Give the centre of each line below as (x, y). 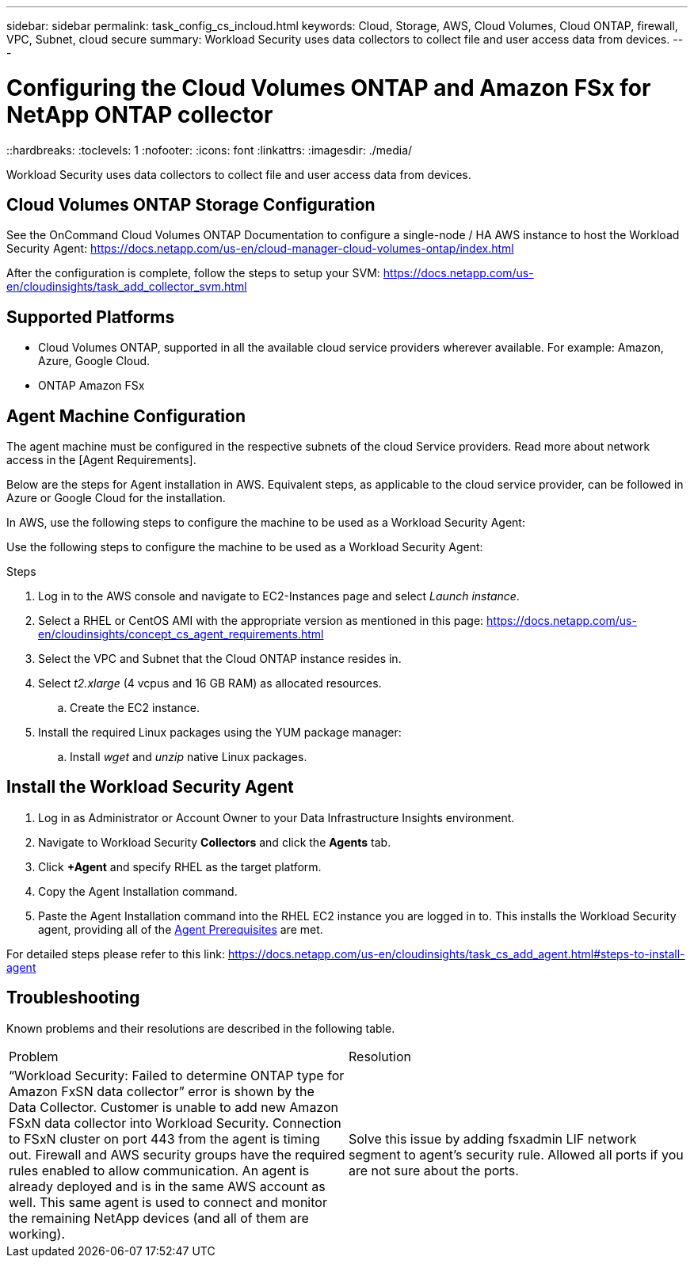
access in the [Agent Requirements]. (101, 460)
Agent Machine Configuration (126, 416)
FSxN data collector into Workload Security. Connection (175, 1123)
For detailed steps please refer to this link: (116, 954)
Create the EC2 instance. (135, 708)
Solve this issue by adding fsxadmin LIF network (493, 1138)
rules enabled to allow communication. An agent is (159, 1170)
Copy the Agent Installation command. (138, 891)
